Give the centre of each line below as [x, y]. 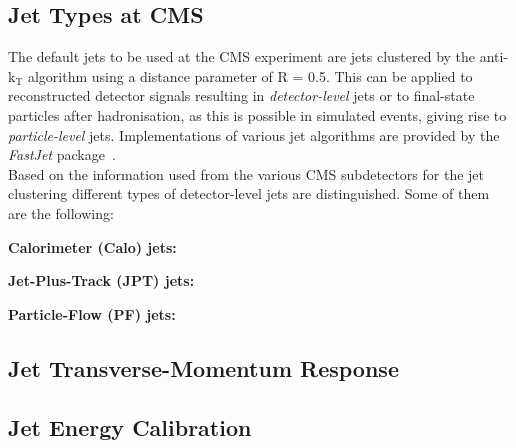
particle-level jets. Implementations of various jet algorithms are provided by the [254, 134]
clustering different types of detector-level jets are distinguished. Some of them [249, 193]
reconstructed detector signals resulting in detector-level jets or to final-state [241, 95]
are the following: [61, 212]
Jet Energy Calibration [130, 426]
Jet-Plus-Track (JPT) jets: [101, 280]
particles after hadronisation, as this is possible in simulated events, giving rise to [257, 114]
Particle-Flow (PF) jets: [92, 313]
